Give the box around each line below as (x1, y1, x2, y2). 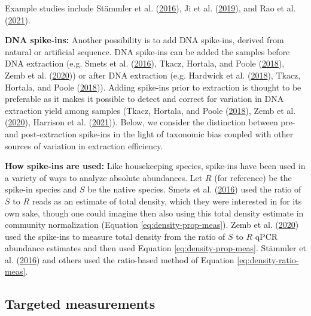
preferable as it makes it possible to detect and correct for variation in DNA (5, 92, 284, 105)
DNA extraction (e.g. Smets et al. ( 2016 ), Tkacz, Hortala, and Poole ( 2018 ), (5, 57, 285, 70)
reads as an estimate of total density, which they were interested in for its (32, 194, 302, 207)
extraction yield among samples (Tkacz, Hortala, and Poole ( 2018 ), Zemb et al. (5, 104, 296, 116)
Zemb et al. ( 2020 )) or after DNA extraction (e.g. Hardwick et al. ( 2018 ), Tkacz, (5, 68, 301, 81)
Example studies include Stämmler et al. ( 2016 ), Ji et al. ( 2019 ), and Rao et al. (5, 2, 296, 14)
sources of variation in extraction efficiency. (5, 139, 163, 152)
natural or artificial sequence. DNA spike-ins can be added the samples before (5, 45, 290, 58)
